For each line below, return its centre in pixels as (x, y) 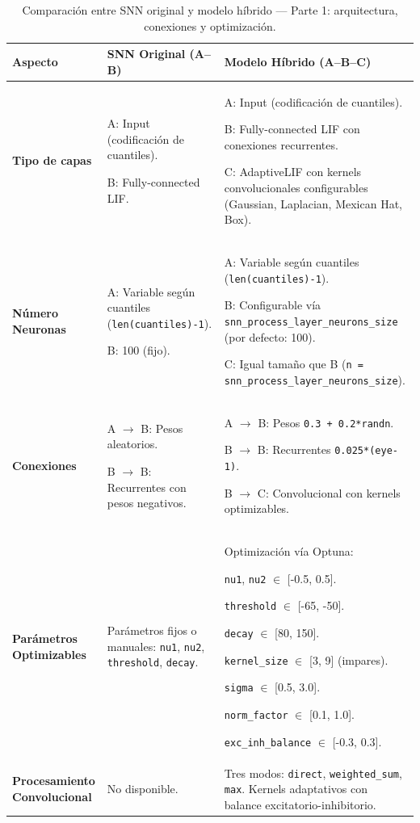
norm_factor (256, 715)
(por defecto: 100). (270, 336)
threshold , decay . (153, 662)
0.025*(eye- (366, 451)
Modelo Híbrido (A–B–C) (298, 61)
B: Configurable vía (273, 305)
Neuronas (39, 328)
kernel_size (256, 661)
